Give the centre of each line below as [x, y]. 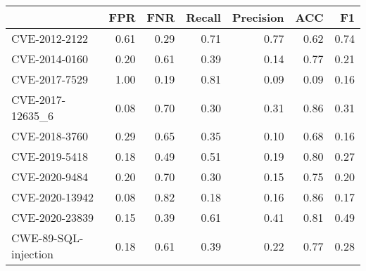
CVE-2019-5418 [50, 156]
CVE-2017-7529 [50, 79]
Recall [203, 17]
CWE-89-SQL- [48, 238]
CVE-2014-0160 [50, 59]
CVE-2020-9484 [50, 177]
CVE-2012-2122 [50, 38]
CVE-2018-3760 [50, 136]
